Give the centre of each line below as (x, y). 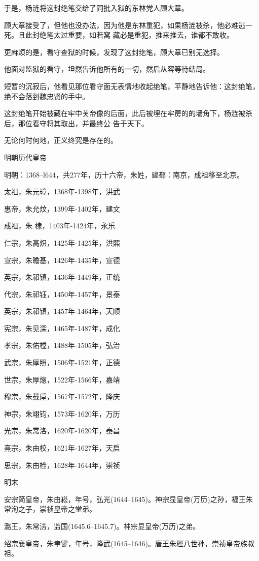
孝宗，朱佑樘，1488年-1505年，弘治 (62, 345)
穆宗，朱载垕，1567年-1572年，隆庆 (62, 396)
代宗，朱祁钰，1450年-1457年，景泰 (62, 294)
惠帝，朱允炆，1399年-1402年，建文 (62, 208)
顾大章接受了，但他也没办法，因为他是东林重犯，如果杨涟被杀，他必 (118, 25)
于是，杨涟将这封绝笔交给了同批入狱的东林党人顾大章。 (96, 8)
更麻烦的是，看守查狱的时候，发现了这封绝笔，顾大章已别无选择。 (114, 52)
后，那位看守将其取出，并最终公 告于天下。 (76, 123)
